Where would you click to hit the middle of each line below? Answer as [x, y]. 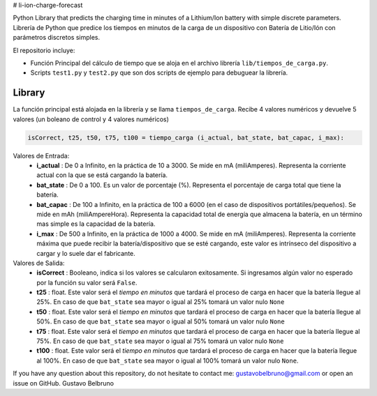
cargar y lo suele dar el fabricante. [86, 253]
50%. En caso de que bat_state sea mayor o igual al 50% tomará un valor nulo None [161, 321]
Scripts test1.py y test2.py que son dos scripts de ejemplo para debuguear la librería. [159, 73]
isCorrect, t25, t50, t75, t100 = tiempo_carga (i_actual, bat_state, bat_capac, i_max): [186, 137]
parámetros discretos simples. [57, 38]
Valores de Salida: [39, 263]
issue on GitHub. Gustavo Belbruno [64, 383]
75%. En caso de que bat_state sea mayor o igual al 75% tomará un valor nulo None [160, 341]
